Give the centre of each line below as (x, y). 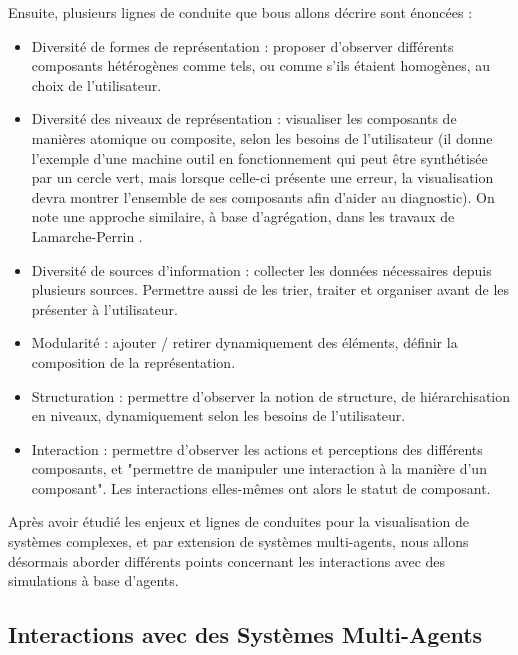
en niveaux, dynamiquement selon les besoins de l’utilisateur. (218, 415)
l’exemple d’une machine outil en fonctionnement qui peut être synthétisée (259, 157)
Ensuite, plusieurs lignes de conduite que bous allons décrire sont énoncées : (240, 12)
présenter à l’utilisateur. (104, 308)
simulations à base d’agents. (93, 580)
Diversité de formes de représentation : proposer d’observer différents (242, 45)
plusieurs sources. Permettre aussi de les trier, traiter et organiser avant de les (270, 289)
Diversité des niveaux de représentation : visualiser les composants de (244, 118)
